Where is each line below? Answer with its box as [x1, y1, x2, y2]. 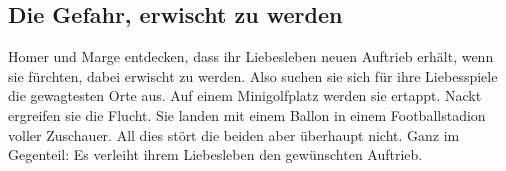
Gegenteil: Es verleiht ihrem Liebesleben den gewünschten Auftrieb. [8, 144, 423, 165]
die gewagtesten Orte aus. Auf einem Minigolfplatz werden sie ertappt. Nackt [8, 85, 482, 106]
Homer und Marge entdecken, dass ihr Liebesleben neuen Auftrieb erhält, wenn [8, 46, 494, 67]
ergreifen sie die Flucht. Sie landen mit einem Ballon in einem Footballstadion [8, 104, 486, 125]
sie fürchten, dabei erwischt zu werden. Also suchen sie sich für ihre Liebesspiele [8, 65, 498, 86]
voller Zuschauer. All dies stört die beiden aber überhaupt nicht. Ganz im [8, 124, 460, 145]
